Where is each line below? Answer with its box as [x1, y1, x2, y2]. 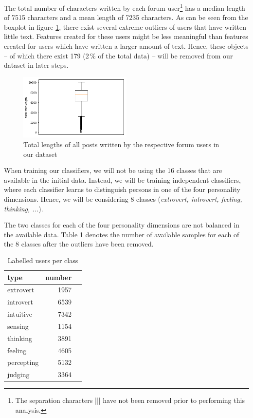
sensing [7, 321, 29, 331]
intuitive [7, 309, 32, 319]
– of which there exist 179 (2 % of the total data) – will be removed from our [4, 50, 233, 60]
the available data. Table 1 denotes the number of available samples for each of [4, 229, 239, 239]
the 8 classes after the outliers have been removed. [4, 239, 154, 249]
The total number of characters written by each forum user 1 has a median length [4, 1, 245, 13]
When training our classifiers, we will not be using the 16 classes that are [4, 165, 222, 175]
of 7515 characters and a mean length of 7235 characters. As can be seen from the [4, 12, 248, 22]
